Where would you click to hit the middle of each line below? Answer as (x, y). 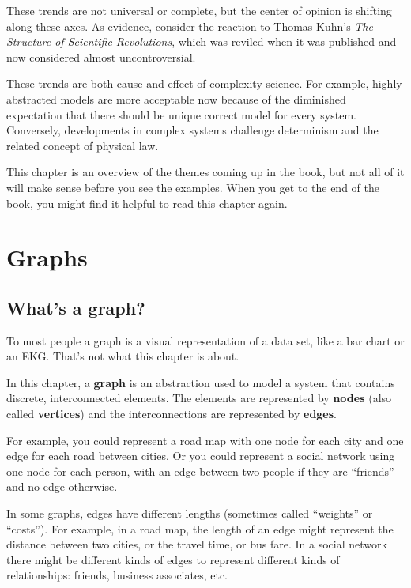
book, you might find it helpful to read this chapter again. (147, 203)
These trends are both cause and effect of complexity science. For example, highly (204, 83)
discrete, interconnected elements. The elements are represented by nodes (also (199, 398)
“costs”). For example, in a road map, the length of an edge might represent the (200, 528)
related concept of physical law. (83, 145)
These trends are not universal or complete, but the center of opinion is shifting (199, 10)
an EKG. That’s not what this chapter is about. (123, 356)
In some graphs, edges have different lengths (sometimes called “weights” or (190, 513)
